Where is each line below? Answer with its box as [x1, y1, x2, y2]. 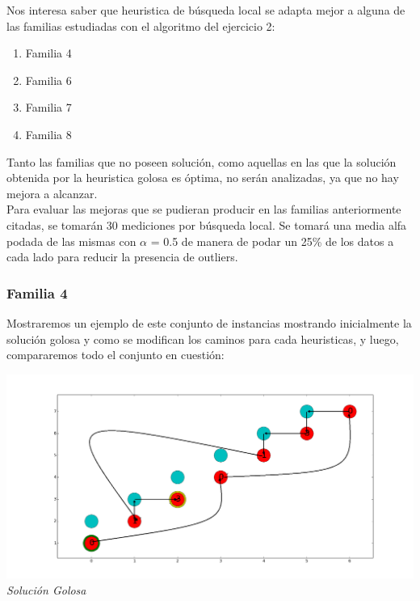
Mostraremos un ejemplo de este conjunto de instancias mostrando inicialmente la [6, 314, 412, 331]
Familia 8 [25, 125, 72, 142]
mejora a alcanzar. [6, 184, 98, 201]
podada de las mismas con [6, 232, 136, 249]
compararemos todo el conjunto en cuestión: [6, 346, 225, 363]
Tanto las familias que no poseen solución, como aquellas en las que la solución [6, 153, 397, 170]
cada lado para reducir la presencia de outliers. [6, 248, 238, 265]
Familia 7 [25, 99, 72, 116]
